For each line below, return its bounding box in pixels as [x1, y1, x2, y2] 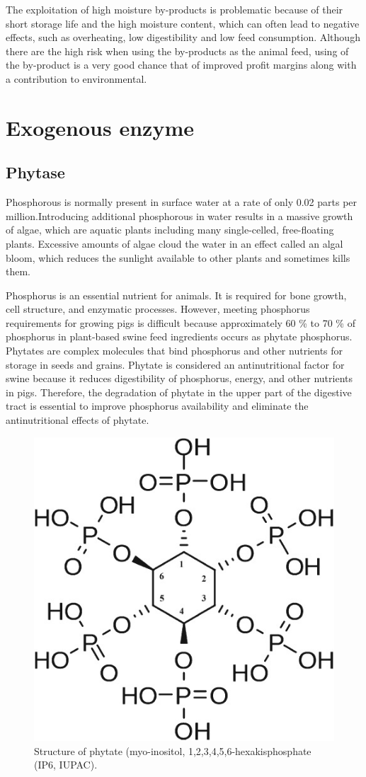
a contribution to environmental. [6, 71, 147, 86]
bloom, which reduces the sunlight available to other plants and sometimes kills [6, 250, 350, 265]
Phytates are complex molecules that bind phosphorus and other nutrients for [6, 343, 343, 358]
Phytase [6, 161, 65, 183]
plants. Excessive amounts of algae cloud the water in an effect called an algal [6, 236, 343, 251]
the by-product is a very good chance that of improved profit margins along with [6, 57, 357, 72]
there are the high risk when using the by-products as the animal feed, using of [6, 43, 349, 58]
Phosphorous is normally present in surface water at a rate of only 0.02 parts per [6, 195, 358, 209]
